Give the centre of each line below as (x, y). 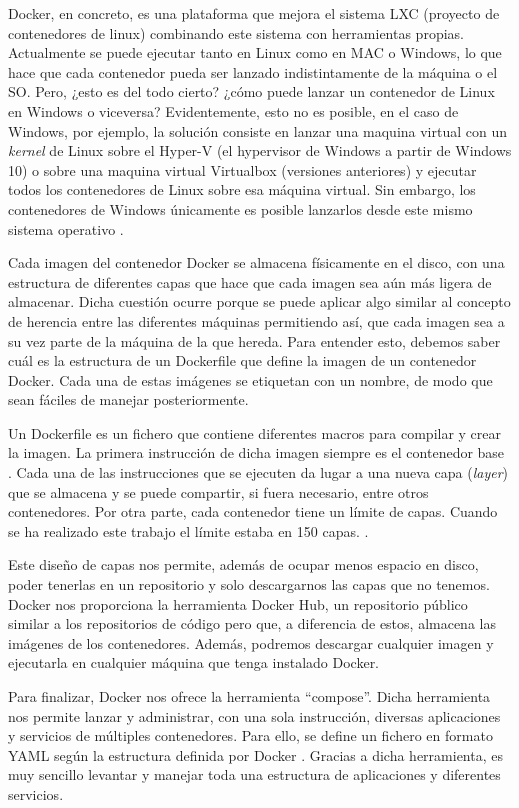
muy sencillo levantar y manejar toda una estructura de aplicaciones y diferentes (254, 774)
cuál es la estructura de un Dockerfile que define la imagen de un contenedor (242, 360)
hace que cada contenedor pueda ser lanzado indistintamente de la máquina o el (253, 71)
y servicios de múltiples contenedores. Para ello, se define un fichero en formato (250, 735)
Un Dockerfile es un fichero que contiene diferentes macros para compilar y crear (255, 432)
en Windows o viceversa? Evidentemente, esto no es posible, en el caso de (233, 110)
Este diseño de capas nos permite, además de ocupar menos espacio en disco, (243, 564)
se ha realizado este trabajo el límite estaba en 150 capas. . (188, 530)
